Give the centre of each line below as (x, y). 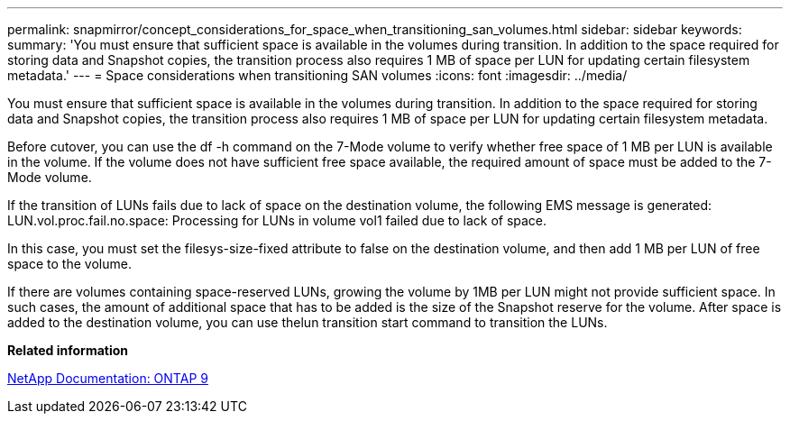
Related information (68, 350)
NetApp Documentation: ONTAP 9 (108, 378)
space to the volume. (69, 264)
